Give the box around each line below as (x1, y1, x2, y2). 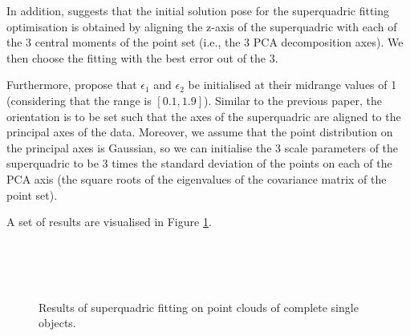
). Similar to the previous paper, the (204, 91, 382, 108)
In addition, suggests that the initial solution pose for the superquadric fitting (6, 2, 390, 18)
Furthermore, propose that (6, 76, 137, 93)
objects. (39, 314, 76, 331)
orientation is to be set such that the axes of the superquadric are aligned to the (6, 107, 401, 124)
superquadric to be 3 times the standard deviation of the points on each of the (6, 155, 392, 172)
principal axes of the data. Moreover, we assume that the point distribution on (6, 123, 393, 140)
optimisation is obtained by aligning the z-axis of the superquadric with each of (6, 18, 397, 34)
